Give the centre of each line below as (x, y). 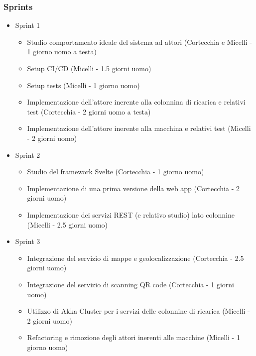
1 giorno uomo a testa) (62, 52)
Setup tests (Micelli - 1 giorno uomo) (83, 85)
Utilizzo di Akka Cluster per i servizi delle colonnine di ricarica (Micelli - (138, 311)
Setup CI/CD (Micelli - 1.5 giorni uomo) (89, 68)
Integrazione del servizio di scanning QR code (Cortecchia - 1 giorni (131, 284)
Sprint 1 (28, 25)
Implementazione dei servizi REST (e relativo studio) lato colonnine (131, 214)
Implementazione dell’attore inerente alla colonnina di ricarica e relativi (136, 102)
